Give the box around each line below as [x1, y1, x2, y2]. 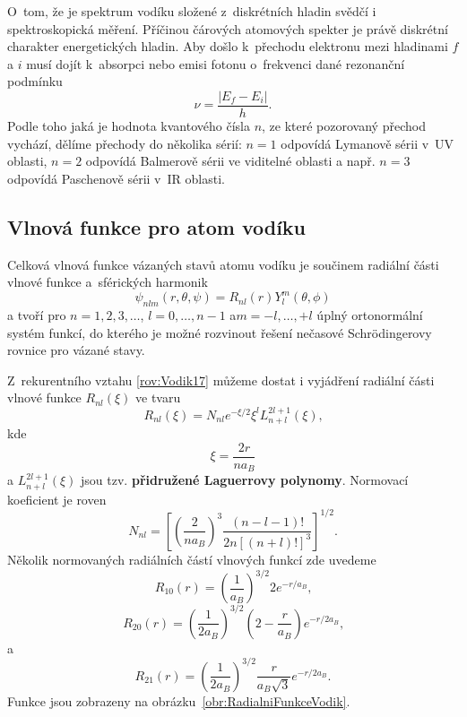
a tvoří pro [7, 306, 66, 324]
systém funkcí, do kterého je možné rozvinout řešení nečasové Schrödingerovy [7, 323, 432, 341]
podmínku [7, 72, 63, 91]
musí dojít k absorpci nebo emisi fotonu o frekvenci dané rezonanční [26, 54, 405, 73]
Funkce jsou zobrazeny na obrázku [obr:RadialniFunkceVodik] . [7, 691, 350, 710]
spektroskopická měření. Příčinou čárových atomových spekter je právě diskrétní [7, 19, 448, 38]
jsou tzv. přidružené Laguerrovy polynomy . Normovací [81, 471, 409, 489]
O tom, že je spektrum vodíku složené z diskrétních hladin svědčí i [7, 2, 376, 20]
